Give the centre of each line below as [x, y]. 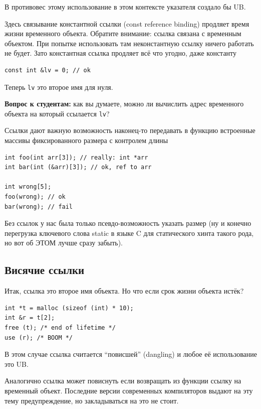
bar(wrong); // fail [39, 207]
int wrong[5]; [28, 187]
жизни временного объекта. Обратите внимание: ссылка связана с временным [123, 33]
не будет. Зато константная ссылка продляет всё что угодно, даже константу [121, 53]
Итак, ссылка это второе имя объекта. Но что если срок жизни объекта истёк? [124, 291]
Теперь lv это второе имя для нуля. [59, 87]
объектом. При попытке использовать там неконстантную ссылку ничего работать [129, 43]
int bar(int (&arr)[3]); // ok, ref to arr [78, 167]
